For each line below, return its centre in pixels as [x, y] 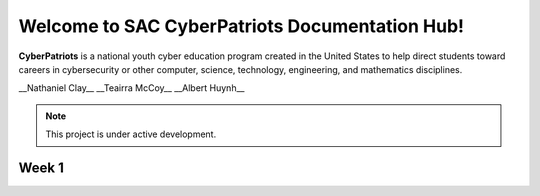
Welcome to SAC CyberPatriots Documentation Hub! [241, 26]
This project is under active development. [131, 134]
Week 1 [41, 167]
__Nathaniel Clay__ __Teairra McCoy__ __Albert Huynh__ [131, 88]
